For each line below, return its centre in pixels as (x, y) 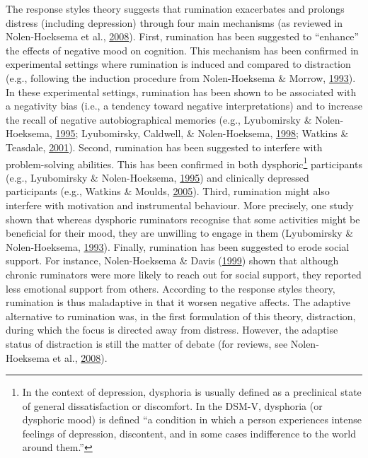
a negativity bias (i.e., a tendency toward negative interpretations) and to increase (184, 106)
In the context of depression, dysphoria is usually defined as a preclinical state (192, 392)
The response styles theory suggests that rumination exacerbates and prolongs (175, 8)
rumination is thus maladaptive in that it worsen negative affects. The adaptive (178, 302)
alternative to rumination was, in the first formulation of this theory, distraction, (181, 316)
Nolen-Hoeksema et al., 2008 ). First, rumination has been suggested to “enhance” (183, 36)
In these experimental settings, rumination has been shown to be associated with (181, 92)
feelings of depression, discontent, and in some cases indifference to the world (189, 433)
